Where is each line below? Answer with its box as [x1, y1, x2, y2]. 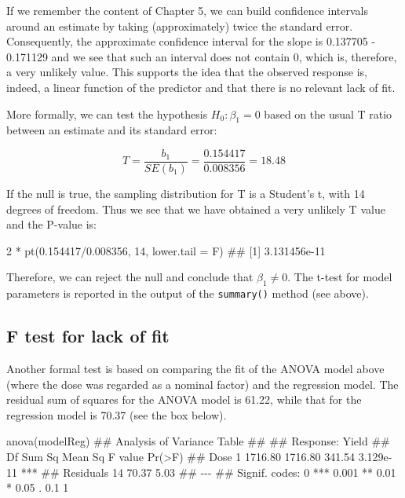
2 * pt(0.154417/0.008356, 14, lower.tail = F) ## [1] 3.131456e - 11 [6, 242, 326, 258]
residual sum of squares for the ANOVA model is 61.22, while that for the [6, 391, 362, 408]
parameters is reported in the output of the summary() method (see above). [6, 285, 369, 302]
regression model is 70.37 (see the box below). [6, 406, 227, 423]
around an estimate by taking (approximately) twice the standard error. [6, 17, 353, 34]
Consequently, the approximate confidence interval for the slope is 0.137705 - [6, 33, 376, 49]
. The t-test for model [287, 269, 392, 285]
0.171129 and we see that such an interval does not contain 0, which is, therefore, [6, 48, 397, 64]
